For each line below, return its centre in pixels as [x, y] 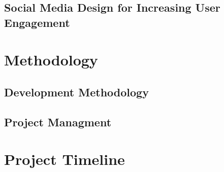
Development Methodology [76, 92]
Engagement [37, 22]
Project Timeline [65, 159]
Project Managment [58, 122]
